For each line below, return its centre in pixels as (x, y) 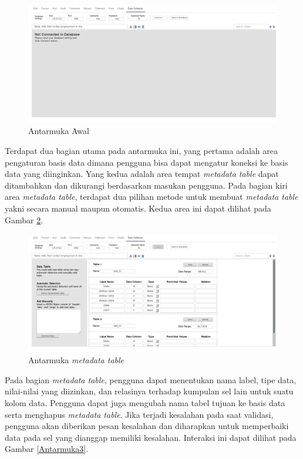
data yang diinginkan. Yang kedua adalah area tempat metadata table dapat (142, 174)
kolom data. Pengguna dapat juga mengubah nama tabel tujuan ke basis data (145, 402)
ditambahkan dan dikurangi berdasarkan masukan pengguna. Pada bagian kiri (146, 185)
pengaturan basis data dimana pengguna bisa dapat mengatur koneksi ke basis (147, 162)
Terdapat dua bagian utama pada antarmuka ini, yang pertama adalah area (141, 150)
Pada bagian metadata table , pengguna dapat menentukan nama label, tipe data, (151, 379)
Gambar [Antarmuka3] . (47, 449)
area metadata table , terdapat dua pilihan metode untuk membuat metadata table (151, 197)
